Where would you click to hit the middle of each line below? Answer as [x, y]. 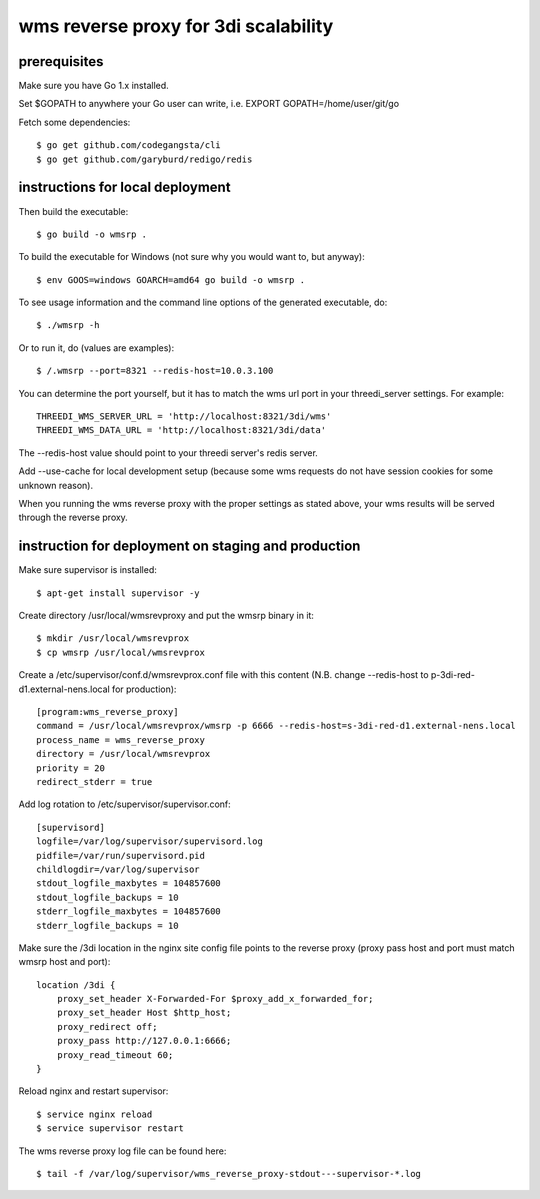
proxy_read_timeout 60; [115, 1054]
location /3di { [76, 984]
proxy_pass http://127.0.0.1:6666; [144, 1041]
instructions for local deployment [124, 187]
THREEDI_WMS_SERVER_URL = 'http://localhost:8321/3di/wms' [184, 416]
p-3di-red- [452, 675]
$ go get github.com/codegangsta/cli [129, 145]
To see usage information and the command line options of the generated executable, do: [203, 302]
